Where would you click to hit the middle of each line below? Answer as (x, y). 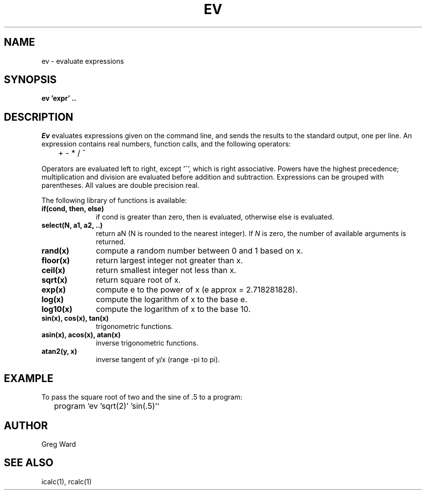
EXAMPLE (29, 378)
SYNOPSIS (30, 80)
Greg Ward (59, 444)
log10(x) (57, 309)
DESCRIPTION (39, 117)
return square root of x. (138, 280)
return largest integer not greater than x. (169, 261)
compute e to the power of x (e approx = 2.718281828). (197, 290)
